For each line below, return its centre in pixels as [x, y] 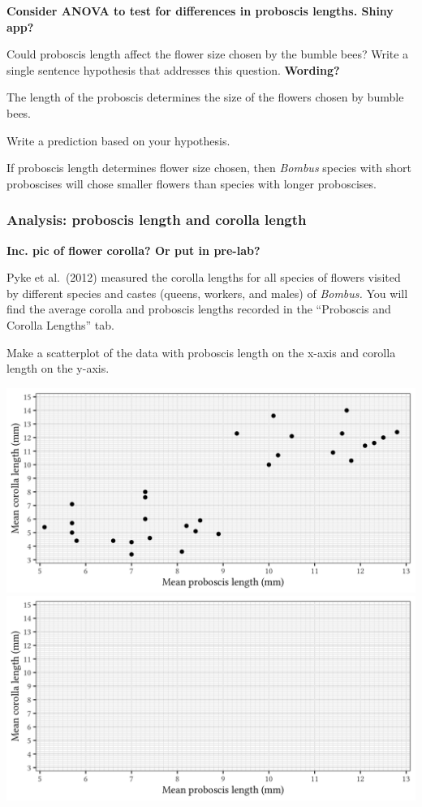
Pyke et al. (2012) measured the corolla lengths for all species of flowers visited [204, 277]
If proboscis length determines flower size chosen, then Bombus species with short [209, 168]
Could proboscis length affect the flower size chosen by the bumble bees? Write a [208, 54]
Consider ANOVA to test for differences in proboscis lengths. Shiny [200, 11]
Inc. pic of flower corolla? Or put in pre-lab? [133, 250]
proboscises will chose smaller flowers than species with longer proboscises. [192, 183]
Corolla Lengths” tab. [60, 324]
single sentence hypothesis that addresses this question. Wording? [173, 69]
